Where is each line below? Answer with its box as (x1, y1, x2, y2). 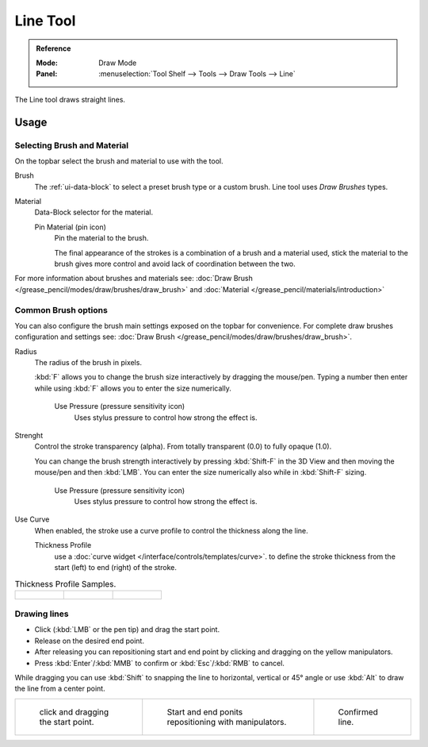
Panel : (36, 69, 58, 79)
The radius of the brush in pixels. (34, 358, 143, 368)
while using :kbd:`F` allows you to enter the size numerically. (34, 383, 231, 393)
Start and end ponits (166, 707, 243, 718)
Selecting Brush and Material (14, 140, 129, 151)
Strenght (14, 431, 44, 441)
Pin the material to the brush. (54, 233, 149, 243)
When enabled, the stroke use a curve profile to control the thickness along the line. (34, 526, 308, 535)
